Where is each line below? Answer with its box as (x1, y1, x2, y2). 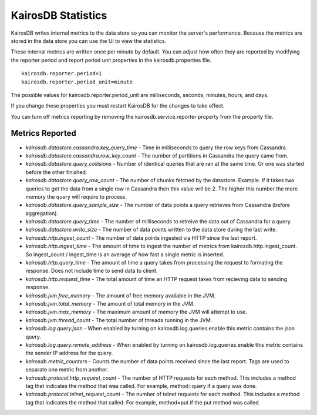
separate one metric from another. (25, 366, 109, 373)
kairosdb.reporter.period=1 (21, 71, 102, 77)
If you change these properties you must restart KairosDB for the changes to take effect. (11, 102, 225, 109)
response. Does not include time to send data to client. (25, 267, 158, 275)
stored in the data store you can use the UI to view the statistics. (11, 37, 167, 44)
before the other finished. (25, 168, 87, 176)
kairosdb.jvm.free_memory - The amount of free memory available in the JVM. (25, 292, 216, 299)
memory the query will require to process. (25, 193, 127, 200)
